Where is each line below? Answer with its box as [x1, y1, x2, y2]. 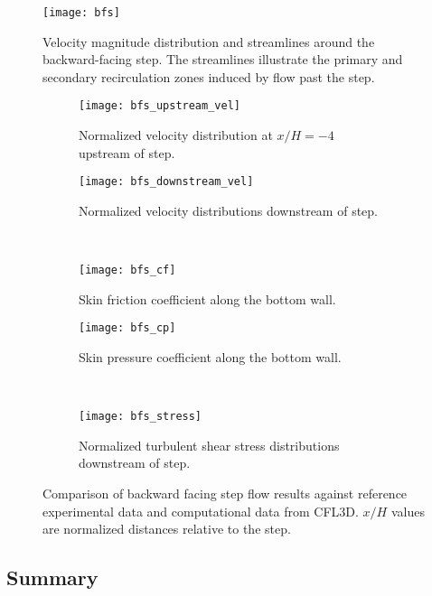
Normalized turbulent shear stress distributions [79, 435, 340, 454]
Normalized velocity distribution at [79, 126, 273, 144]
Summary [6, 563, 99, 591]
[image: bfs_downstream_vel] [79, 175, 254, 189]
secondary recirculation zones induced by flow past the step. [42, 67, 375, 86]
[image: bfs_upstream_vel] [79, 99, 240, 113]
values [390, 501, 425, 520]
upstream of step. [79, 143, 175, 162]
